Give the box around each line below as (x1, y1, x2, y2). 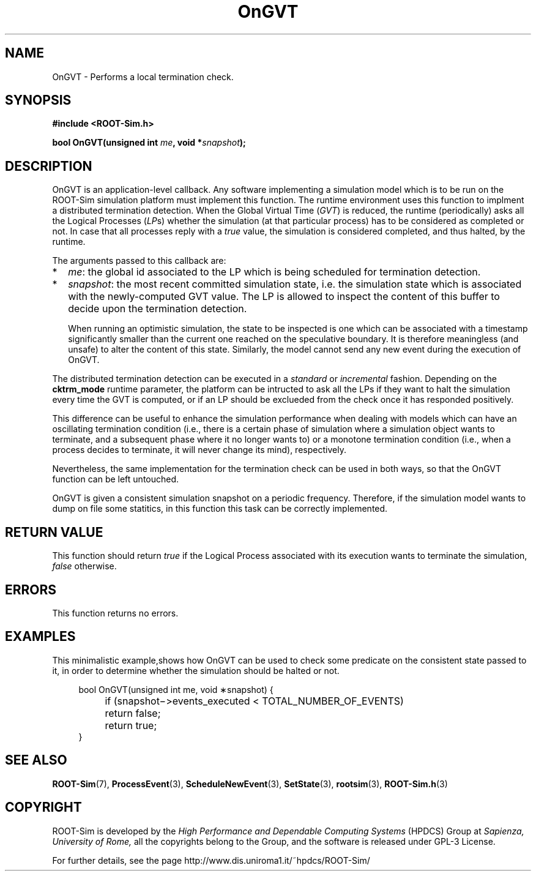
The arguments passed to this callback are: (52, 255, 226, 266)
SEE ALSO (5, 752, 67, 768)
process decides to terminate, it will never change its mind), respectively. (52, 444, 346, 455)
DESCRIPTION (5, 158, 92, 174)
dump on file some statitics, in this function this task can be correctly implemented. (52, 503, 388, 514)
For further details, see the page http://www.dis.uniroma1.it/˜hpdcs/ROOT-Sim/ (52, 855, 370, 866)
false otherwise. (52, 561, 117, 572)
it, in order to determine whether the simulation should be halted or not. (52, 665, 340, 676)
